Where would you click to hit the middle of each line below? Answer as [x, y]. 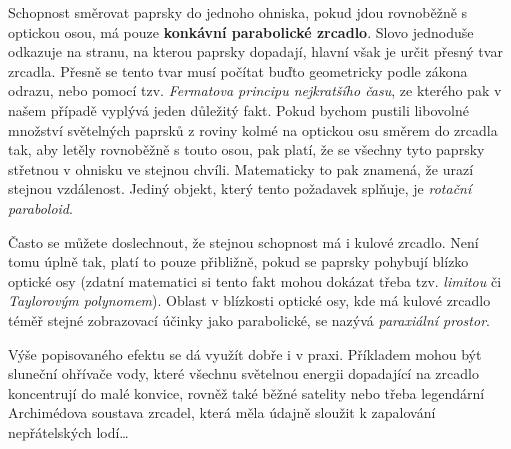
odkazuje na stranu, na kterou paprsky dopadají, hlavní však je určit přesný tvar [255, 51]
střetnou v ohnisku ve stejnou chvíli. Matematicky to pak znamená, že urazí [241, 168]
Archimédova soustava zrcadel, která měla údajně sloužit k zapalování [222, 412]
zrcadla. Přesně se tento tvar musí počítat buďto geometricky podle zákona [238, 70]
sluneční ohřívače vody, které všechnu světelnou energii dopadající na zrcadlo [243, 373]
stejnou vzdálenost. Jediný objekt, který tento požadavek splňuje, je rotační [240, 188]
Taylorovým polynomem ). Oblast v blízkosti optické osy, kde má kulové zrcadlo [249, 300]
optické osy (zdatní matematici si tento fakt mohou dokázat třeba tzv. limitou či [255, 280]
